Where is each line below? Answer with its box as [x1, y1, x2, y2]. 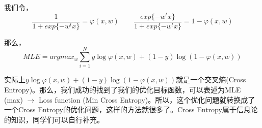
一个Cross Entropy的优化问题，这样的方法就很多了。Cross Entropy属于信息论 [4, 104, 258, 115]
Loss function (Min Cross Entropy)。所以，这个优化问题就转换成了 [39, 94, 255, 105]
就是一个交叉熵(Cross [176, 74, 246, 85]
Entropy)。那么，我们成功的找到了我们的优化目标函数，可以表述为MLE [4, 84, 241, 95]
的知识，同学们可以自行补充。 [4, 114, 104, 124]
